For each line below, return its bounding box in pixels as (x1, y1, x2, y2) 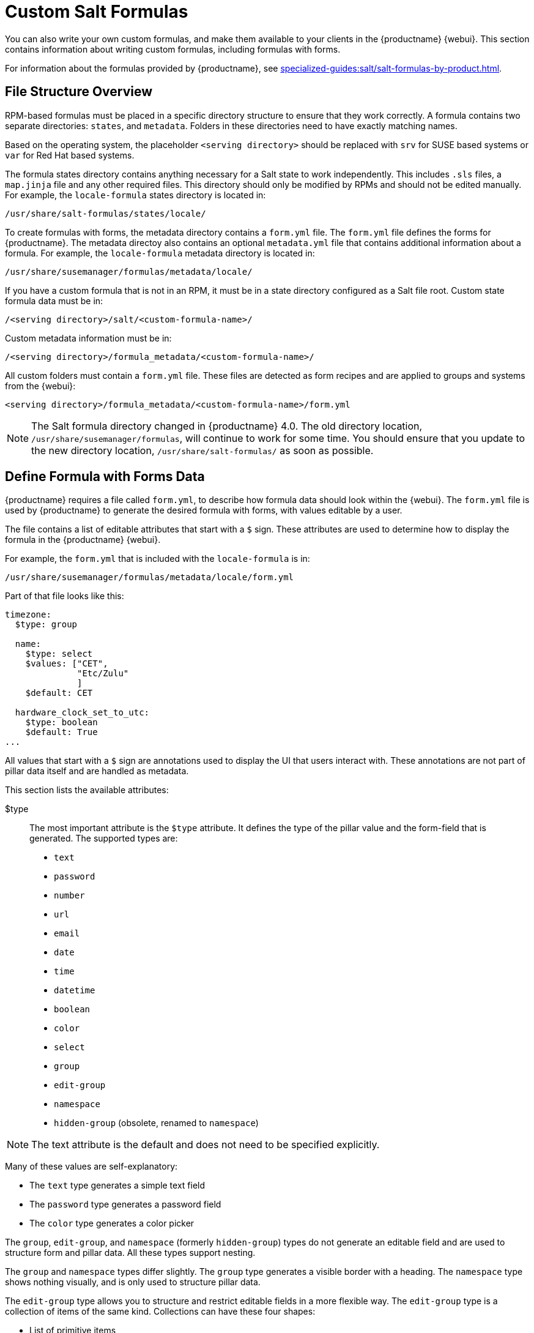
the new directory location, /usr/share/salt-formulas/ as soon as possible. (31, 444, 374, 457)
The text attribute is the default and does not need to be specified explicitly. (31, 1138, 380, 1151)
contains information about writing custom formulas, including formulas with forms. (5, 43, 341, 54)
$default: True (25, 727, 98, 737)
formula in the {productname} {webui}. (5, 534, 161, 545)
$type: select (25, 649, 93, 659)
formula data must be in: (5, 295, 103, 306)
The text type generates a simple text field (29, 1180, 206, 1191)
